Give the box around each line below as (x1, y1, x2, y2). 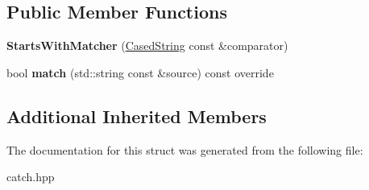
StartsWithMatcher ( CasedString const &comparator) (6, 37, 288, 54)
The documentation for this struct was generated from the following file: (6, 141, 363, 158)
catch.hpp (6, 168, 55, 185)
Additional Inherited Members (6, 103, 267, 128)
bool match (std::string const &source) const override (6, 64, 274, 81)
